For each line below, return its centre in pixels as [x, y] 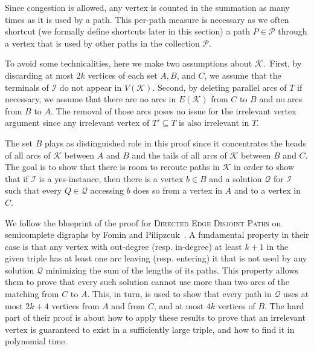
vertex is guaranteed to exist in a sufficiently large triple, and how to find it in [150, 329]
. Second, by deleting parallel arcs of [219, 87]
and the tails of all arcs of [179, 155]
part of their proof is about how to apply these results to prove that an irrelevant [155, 317]
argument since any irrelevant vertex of [77, 123]
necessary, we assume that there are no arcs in [91, 99]
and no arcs [281, 99]
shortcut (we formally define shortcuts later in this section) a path [128, 31]
